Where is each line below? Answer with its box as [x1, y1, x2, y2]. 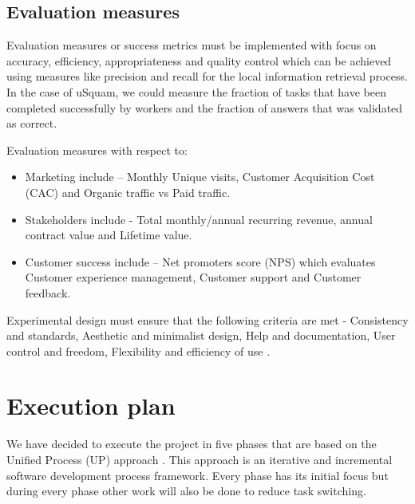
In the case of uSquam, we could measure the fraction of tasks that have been [6, 83, 386, 100]
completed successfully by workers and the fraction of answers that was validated [6, 99, 403, 116]
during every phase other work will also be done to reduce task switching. [6, 482, 366, 499]
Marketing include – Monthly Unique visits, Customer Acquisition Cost [25, 168, 375, 185]
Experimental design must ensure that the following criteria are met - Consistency [6, 311, 409, 328]
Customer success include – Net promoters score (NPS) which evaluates [25, 253, 376, 270]
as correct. [6, 115, 57, 132]
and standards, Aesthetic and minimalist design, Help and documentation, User [6, 327, 396, 344]
